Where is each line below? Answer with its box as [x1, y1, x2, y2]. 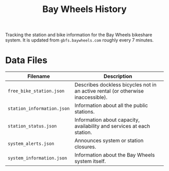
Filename [27, 73, 50, 80]
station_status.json [8, 123, 57, 129]
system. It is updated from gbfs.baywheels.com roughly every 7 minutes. [5, 37, 154, 43]
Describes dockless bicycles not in [74, 81, 157, 88]
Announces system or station [74, 137, 144, 144]
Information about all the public [74, 102, 148, 109]
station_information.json [8, 106, 70, 111]
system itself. [74, 158, 106, 165]
